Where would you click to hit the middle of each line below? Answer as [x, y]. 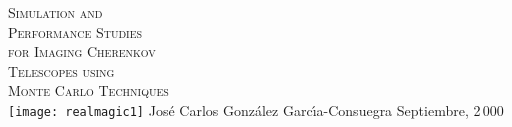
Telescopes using [61, 70]
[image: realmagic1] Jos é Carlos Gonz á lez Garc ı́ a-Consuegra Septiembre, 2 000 [256, 109]
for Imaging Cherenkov [82, 51]
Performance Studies [75, 31]
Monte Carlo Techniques [88, 90]
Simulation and [55, 12]
